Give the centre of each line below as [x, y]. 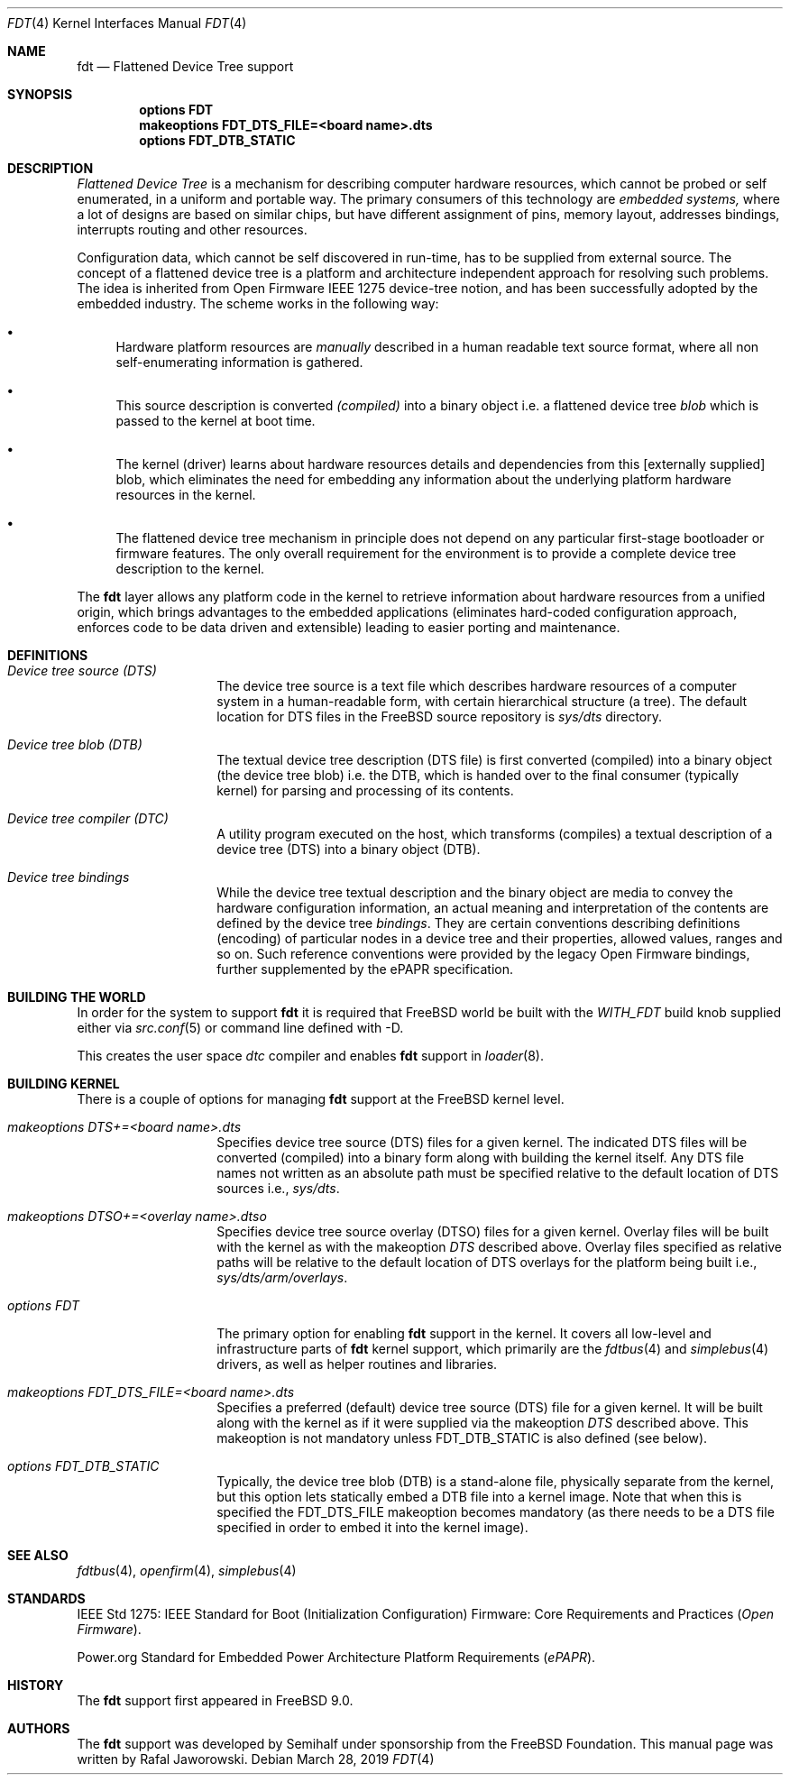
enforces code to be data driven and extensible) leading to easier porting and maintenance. [349, 627]
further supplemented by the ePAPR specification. [365, 969]
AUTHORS [39, 1728]
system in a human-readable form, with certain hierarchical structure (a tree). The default [482, 701]
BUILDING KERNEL [64, 1084]
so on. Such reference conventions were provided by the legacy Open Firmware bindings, [483, 954]
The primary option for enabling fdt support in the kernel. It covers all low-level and [464, 1333]
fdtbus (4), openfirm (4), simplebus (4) [187, 1571]
